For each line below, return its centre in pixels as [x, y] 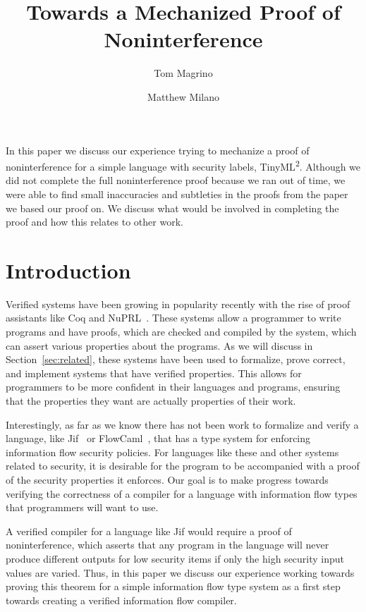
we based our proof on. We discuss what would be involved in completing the [172, 208]
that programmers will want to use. [82, 507]
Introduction [68, 270]
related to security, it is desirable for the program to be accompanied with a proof [183, 466]
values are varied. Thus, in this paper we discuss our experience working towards [180, 572]
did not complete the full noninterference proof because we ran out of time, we [176, 180]
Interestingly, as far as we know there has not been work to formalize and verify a [182, 424]
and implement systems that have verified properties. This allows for [154, 373]
